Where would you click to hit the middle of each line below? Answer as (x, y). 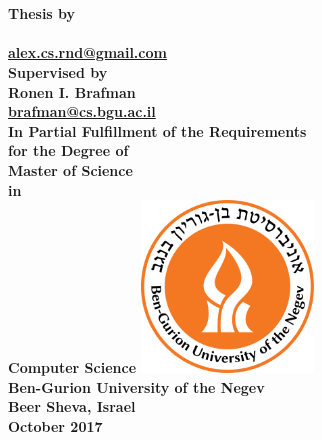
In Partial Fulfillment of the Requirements (157, 130)
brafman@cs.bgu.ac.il (82, 111)
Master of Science (70, 169)
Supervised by (58, 71)
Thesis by (42, 13)
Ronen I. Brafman (72, 91)
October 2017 (55, 425)
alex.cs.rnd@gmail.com (87, 52)
